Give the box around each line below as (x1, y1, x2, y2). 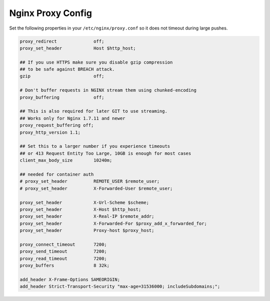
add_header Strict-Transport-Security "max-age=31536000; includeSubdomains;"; (19, 283, 220, 289)
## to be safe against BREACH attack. (19, 67, 115, 72)
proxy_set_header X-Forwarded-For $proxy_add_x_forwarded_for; (19, 220, 207, 226)
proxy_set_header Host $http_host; (19, 45, 136, 51)
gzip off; (19, 73, 104, 79)
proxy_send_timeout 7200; (19, 248, 107, 254)
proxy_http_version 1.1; (19, 129, 81, 135)
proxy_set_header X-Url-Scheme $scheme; (19, 199, 149, 205)
